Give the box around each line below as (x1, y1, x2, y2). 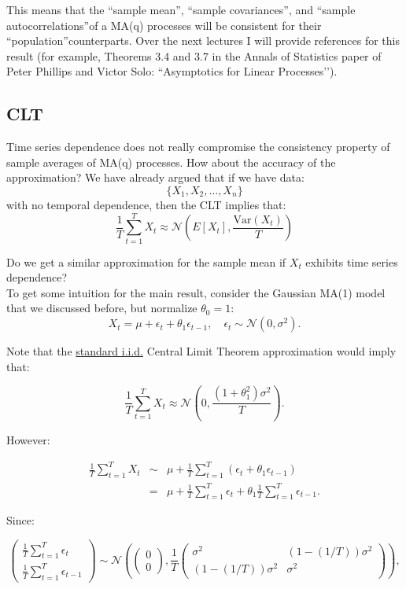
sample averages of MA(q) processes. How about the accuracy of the (6, 153, 336, 170)
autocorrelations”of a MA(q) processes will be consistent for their (6, 17, 322, 33)
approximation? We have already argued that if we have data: (6, 169, 304, 186)
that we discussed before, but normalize (6, 300, 197, 316)
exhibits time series (305, 253, 398, 270)
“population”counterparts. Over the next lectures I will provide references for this (6, 32, 400, 49)
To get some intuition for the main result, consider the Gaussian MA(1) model (6, 284, 386, 300)
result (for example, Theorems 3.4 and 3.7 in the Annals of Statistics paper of (6, 47, 382, 64)
